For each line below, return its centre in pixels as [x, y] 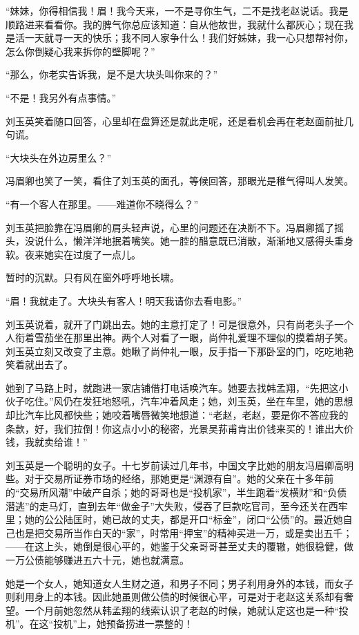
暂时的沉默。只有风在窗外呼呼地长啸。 [93, 277]
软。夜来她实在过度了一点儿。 [73, 254]
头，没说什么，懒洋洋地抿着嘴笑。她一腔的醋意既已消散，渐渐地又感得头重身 [179, 241]
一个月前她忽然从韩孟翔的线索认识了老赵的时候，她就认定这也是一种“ [182, 610]
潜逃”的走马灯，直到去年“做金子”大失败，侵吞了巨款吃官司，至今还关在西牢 [177, 505]
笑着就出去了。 [39, 364]
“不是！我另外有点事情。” [61, 97]
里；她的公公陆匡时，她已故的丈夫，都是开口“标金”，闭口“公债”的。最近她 [174, 519]
